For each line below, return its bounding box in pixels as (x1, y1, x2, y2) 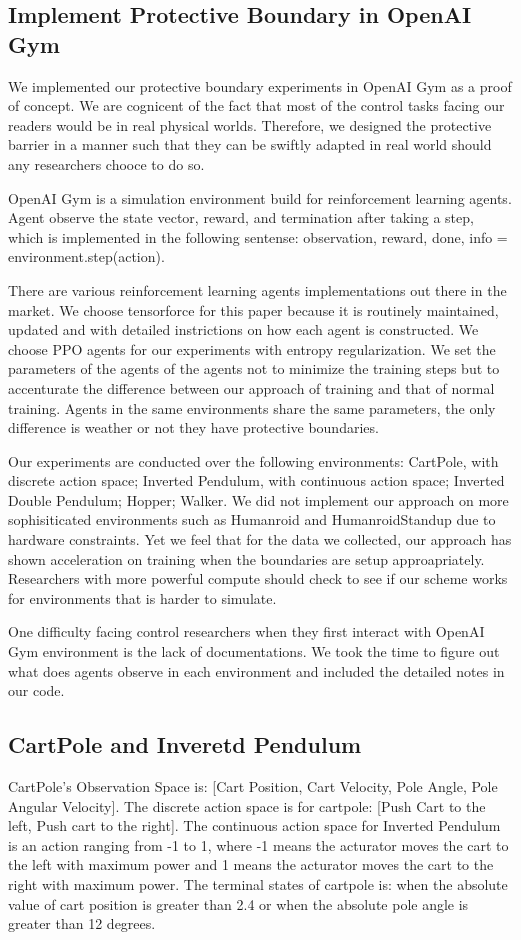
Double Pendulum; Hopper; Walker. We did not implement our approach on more (8, 489, 509, 510)
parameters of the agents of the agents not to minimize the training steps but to (8, 358, 500, 379)
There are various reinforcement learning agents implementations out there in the (8, 279, 507, 300)
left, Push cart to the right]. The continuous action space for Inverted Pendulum (8, 815, 501, 836)
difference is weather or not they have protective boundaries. (8, 417, 379, 438)
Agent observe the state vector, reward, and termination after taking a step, (8, 207, 474, 228)
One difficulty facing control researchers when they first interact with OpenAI (8, 621, 485, 642)
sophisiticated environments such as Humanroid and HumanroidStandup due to (8, 509, 496, 530)
